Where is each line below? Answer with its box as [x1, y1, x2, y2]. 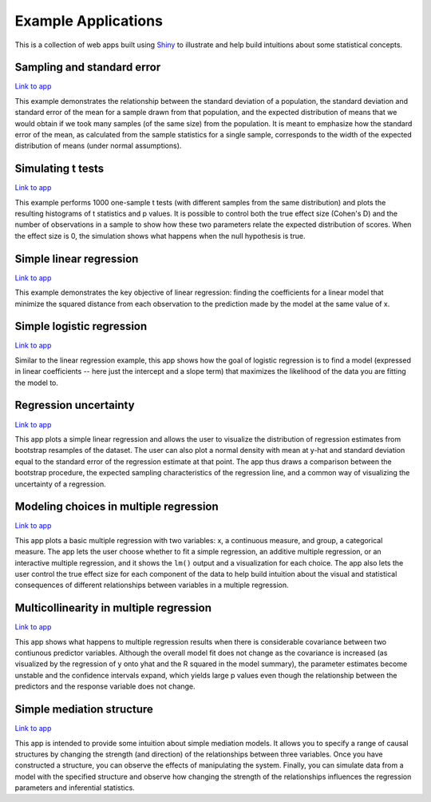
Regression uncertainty [14, 399, 135, 412]
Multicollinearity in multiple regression [14, 601, 212, 615]
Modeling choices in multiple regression [14, 500, 219, 514]
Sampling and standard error [14, 61, 161, 74]
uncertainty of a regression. [14, 479, 107, 489]
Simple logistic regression [14, 320, 148, 333]
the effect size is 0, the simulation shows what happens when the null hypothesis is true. [14, 231, 306, 240]
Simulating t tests [14, 162, 104, 176]
